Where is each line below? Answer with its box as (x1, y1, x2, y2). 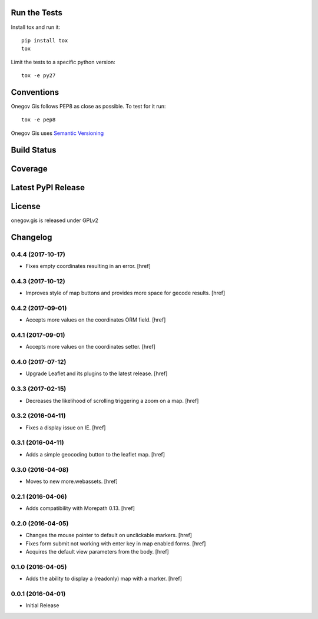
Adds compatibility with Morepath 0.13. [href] (25, 505, 135, 512)
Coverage (11, 164, 48, 174)
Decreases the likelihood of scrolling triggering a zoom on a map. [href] (25, 397, 199, 404)
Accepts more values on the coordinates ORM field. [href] (25, 316, 166, 323)
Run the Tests (11, 8, 63, 18)
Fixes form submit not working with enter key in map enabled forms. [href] (25, 539, 206, 547)
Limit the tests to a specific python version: (11, 58, 116, 65)
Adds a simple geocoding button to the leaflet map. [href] (25, 451, 165, 458)
